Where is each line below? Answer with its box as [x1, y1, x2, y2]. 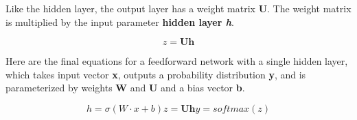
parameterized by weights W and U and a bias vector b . [5, 80, 245, 95]
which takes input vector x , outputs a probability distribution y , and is [5, 67, 306, 81]
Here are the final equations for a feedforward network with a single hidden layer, [5, 54, 348, 68]
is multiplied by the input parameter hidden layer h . [5, 14, 234, 29]
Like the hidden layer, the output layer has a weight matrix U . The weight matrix [5, 1, 352, 15]
